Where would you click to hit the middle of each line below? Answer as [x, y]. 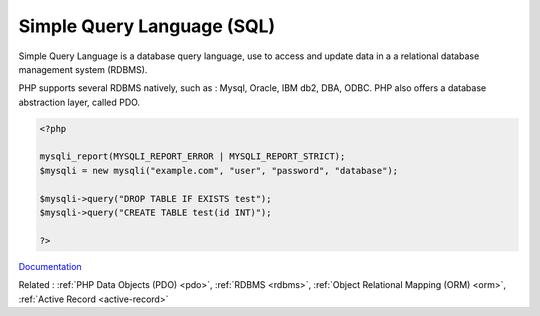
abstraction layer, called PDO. [79, 102]
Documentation [50, 266]
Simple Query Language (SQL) [147, 26]
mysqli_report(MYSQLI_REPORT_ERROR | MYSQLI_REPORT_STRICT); [192, 156]
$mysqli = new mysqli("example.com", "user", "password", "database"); [219, 170]
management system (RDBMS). [83, 69]
